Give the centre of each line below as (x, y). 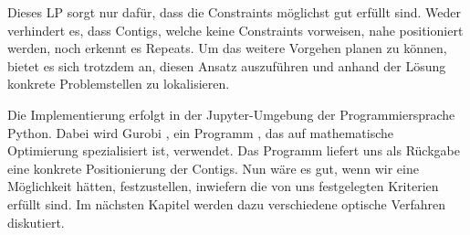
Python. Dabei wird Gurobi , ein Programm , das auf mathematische (200, 132)
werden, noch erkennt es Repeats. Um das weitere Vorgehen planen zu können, (227, 48)
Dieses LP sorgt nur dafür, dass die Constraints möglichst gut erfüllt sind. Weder (234, 12)
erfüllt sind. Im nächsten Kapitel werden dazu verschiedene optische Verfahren (227, 203)
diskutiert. (36, 222)
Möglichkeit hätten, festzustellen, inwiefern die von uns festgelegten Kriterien (223, 186)
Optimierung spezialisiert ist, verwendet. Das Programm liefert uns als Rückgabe (234, 150)
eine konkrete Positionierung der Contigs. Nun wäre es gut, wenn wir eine (213, 168)
